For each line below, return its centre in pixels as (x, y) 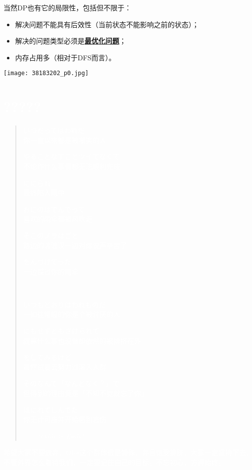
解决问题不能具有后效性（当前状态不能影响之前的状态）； (107, 24)
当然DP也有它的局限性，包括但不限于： (68, 7)
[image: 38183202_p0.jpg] (46, 73)
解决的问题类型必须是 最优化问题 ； (71, 41)
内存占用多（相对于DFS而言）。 (65, 57)
